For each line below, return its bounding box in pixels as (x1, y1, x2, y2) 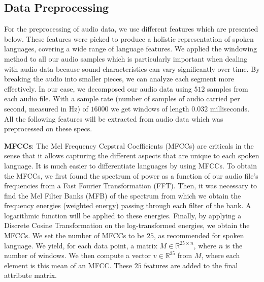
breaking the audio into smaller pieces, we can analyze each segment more (4, 73, 234, 84)
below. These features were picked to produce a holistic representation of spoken (4, 33, 254, 44)
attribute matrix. (4, 270, 57, 280)
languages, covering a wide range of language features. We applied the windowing (4, 43, 257, 54)
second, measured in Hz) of (4, 103, 88, 114)
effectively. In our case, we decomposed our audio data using (4, 83, 192, 94)
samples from (207, 83, 248, 94)
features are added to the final (144, 260, 238, 270)
